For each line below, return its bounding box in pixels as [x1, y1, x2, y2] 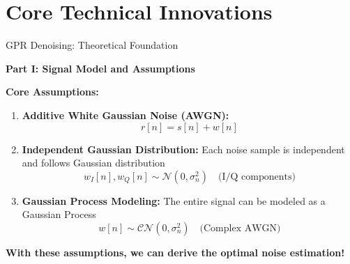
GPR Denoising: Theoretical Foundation [6, 38, 178, 52]
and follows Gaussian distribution [22, 155, 165, 170]
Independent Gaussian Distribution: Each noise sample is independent [22, 141, 345, 156]
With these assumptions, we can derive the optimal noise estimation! [6, 244, 345, 259]
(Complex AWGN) [199, 223, 281, 233]
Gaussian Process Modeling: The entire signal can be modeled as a [22, 193, 326, 208]
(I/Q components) [218, 171, 296, 182]
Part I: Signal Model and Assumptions [6, 61, 195, 75]
